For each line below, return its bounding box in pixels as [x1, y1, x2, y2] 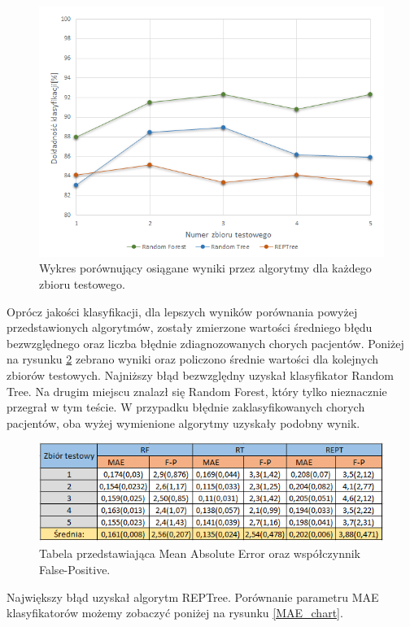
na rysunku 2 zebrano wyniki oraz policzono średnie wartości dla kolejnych [7, 351, 379, 368]
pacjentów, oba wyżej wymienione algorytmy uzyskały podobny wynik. [7, 414, 360, 431]
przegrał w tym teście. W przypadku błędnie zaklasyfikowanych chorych [7, 398, 365, 416]
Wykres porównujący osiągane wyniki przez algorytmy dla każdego [39, 259, 372, 276]
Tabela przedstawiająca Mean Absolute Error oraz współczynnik [39, 545, 361, 562]
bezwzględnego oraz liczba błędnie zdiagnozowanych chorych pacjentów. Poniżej [7, 334, 404, 351]
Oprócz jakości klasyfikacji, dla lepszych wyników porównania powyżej [7, 303, 358, 320]
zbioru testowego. [39, 276, 125, 292]
